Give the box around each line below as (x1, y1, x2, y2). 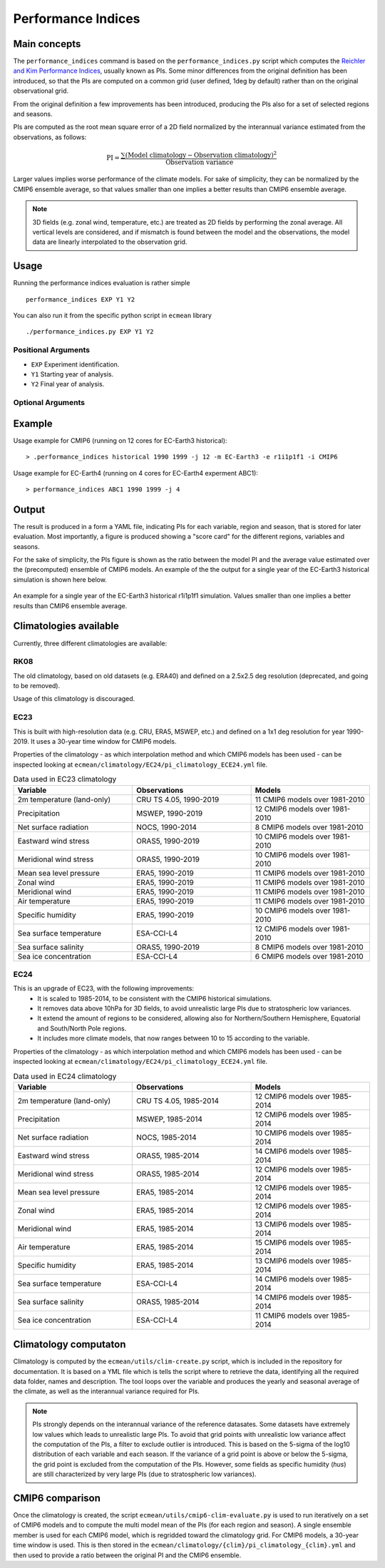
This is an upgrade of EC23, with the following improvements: (13, 984, 195, 993)
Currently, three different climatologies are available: (13, 639, 168, 647)
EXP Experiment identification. (31, 360, 120, 369)
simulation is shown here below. (13, 575, 107, 584)
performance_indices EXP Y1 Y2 (26, 295, 135, 303)
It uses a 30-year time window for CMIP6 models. (31, 737, 178, 745)
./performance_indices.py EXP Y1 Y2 (26, 328, 154, 336)
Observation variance (165, 158, 234, 166)
